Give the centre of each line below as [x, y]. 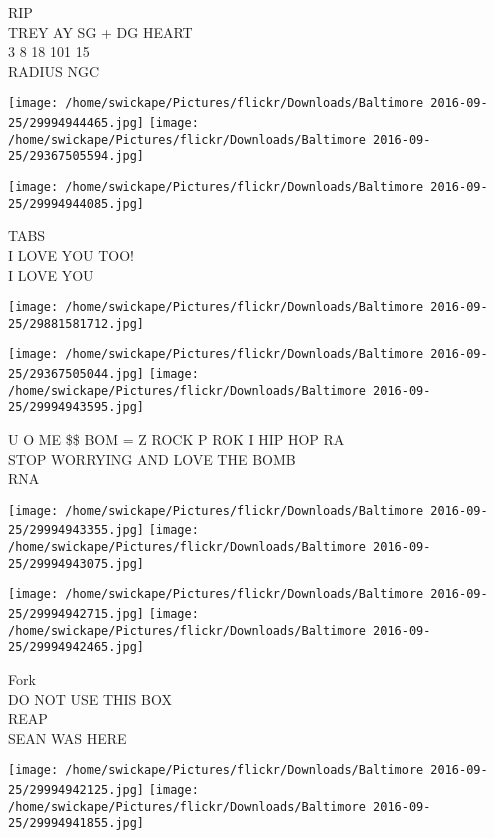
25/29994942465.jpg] [76, 647]
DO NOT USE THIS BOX [90, 698]
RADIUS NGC [54, 70]
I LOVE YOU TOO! [71, 254]
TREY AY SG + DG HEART [100, 31]
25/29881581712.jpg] [76, 323]
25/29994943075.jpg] [76, 563]
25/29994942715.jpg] [76, 614]
